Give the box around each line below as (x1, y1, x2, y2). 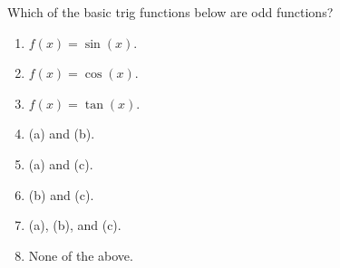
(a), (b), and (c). (28, 215, 121, 234)
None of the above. (28, 245, 133, 264)
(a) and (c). (28, 154, 93, 173)
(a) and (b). (28, 124, 95, 143)
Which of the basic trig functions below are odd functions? (7, 3, 334, 21)
